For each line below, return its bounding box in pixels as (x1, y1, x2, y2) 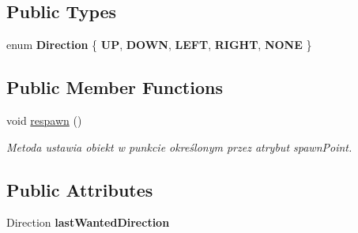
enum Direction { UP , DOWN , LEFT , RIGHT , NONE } (6, 36, 312, 53)
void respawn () (6, 112, 82, 128)
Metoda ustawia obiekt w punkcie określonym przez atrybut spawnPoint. (6, 138, 352, 155)
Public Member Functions (6, 75, 223, 100)
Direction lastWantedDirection (6, 214, 170, 231)
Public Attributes (6, 177, 153, 201)
